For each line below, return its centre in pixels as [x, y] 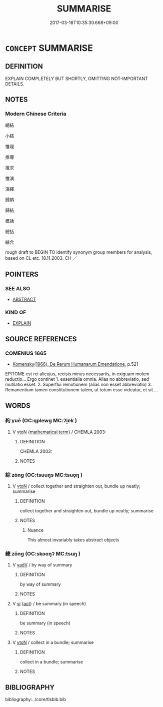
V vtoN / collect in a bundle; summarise [53, 642]
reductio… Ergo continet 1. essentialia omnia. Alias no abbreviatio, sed [77, 379]
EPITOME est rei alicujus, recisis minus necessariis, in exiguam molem [77, 374]
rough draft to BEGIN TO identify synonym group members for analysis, [79, 252]
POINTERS [22, 274]
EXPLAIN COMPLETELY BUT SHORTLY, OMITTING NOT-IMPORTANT [77, 79]
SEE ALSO [18, 288]
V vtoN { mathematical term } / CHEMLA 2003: [59, 432]
